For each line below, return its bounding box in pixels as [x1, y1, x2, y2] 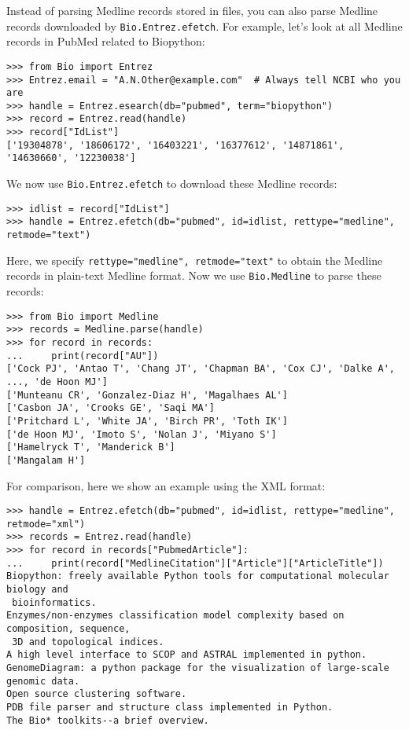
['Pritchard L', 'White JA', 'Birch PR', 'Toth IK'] [6, 415, 288, 427]
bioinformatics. [12, 596, 97, 608]
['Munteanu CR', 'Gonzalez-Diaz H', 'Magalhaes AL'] [6, 389, 288, 401]
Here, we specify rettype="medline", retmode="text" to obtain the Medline [6, 251, 383, 268]
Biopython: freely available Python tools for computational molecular [6, 570, 389, 582]
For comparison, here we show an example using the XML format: [6, 477, 326, 493]
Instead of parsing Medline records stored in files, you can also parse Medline [6, 2, 378, 18]
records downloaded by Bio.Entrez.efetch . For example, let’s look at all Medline [6, 17, 403, 34]
